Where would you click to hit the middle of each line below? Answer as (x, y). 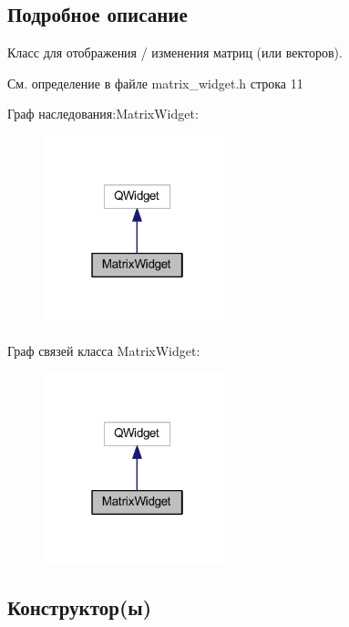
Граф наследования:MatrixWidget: (103, 114)
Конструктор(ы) (80, 606)
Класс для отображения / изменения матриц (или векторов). (175, 52)
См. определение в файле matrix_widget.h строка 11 (155, 83)
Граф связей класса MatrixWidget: (104, 351)
